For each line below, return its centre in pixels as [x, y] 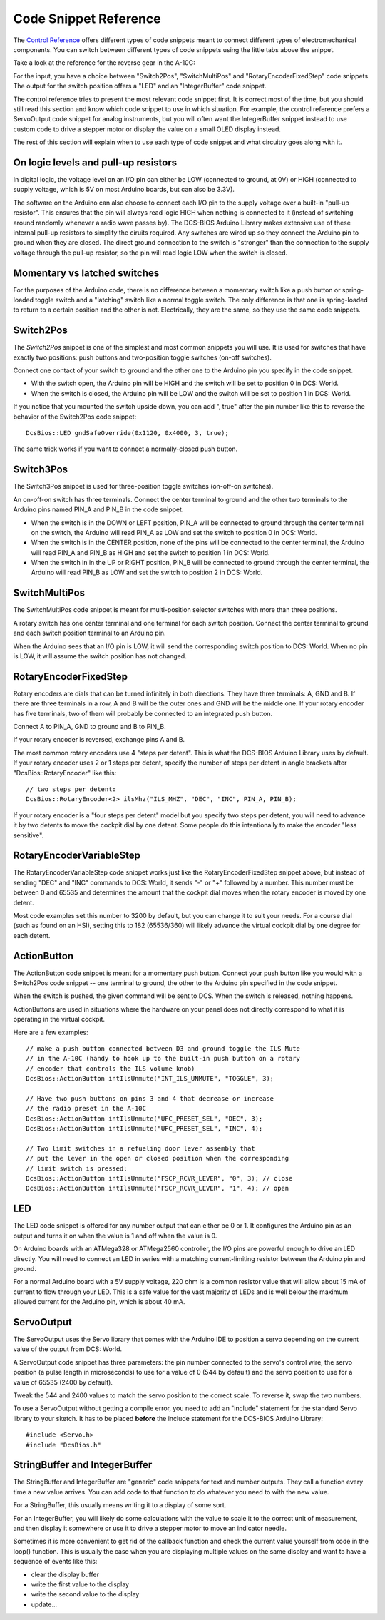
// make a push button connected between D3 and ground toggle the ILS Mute [163, 1049]
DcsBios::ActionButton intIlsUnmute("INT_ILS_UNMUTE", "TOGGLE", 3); [150, 1079]
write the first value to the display [80, 1584]
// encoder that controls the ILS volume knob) [111, 1069]
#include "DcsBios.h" [63, 1445]
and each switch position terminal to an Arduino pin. [90, 633]
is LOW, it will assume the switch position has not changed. [100, 656]
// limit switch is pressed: [77, 1168]
